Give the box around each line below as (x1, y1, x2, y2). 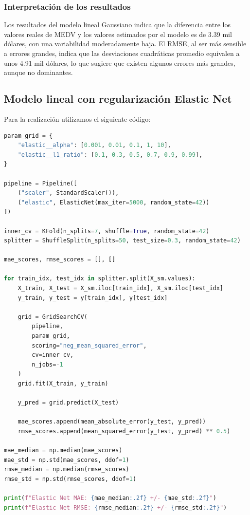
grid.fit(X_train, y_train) (18, 380, 108, 387)
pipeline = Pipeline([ (4, 180, 77, 187)
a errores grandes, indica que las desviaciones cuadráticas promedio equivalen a (4, 48, 240, 58)
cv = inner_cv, (32, 351, 74, 359)
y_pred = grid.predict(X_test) (18, 399, 119, 406)
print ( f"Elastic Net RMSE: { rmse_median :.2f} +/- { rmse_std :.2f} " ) (4, 504, 227, 511)
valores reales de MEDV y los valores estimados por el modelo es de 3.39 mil (4, 29, 232, 39)
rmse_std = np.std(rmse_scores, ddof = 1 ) (4, 475, 137, 482)
